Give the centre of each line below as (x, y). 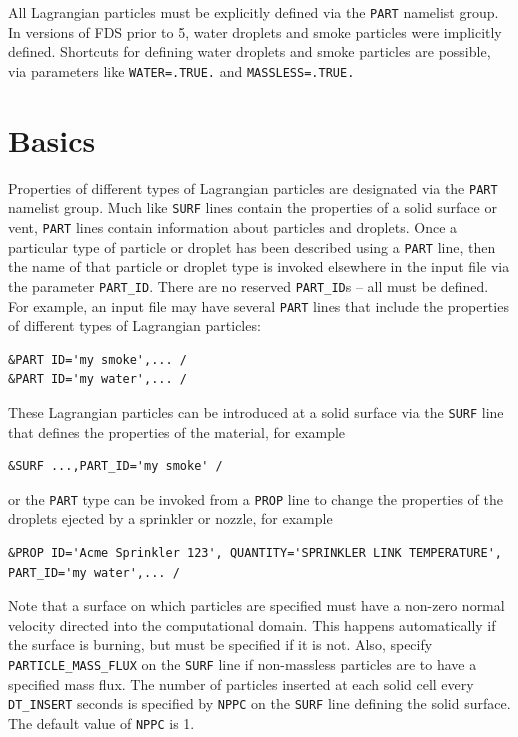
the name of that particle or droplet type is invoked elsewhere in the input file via (259, 266)
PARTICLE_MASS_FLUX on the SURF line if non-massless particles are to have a (242, 664)
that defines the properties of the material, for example (177, 431)
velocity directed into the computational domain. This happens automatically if (252, 624)
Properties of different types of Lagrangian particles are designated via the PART (253, 187)
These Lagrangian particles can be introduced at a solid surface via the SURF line (256, 411)
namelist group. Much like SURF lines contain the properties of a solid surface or (252, 207)
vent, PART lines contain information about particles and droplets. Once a (233, 226)
